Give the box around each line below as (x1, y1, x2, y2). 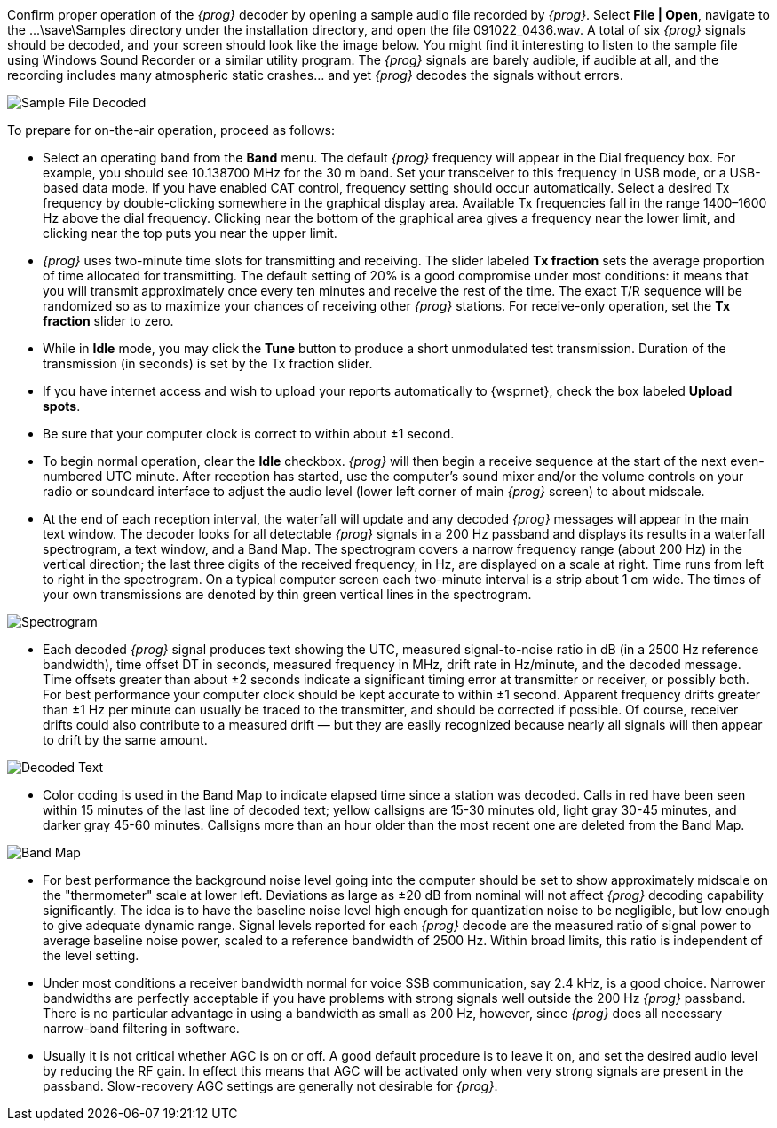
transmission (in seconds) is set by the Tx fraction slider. (43, 356, 373, 371)
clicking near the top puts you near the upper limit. (43, 225, 337, 241)
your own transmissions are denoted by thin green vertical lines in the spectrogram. (43, 587, 532, 602)
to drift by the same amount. (43, 732, 208, 747)
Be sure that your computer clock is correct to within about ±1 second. (43, 426, 455, 441)
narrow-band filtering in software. (43, 1021, 240, 1036)
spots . (43, 398, 81, 414)
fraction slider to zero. (43, 313, 174, 328)
